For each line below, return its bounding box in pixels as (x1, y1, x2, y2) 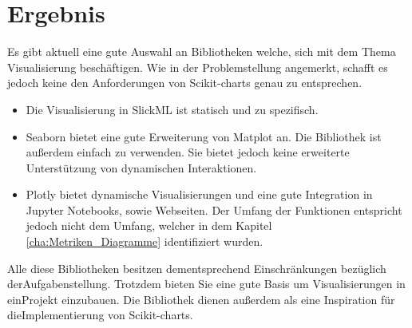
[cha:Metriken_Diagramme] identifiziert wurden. (26, 233, 263, 250)
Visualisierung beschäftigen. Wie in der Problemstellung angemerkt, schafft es (7, 58, 388, 75)
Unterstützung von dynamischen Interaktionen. (26, 159, 257, 176)
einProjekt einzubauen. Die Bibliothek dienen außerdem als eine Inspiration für (7, 290, 395, 307)
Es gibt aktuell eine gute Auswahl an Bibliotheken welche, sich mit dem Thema (7, 43, 396, 60)
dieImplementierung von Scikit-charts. (7, 306, 193, 323)
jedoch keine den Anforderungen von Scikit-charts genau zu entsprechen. (7, 74, 362, 91)
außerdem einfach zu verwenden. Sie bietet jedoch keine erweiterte (26, 144, 350, 160)
